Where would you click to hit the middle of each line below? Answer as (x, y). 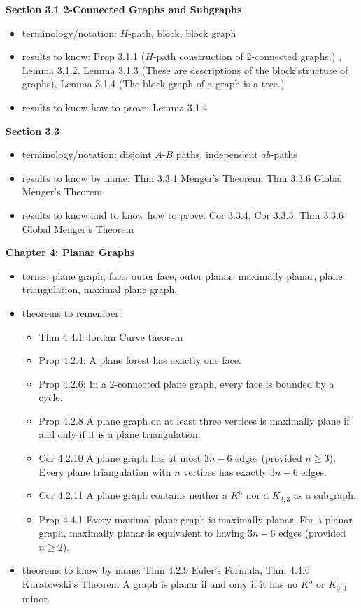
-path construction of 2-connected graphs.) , (247, 56)
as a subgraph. (325, 495)
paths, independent (217, 154)
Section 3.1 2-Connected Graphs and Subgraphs (124, 9)
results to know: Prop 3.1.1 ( (84, 56)
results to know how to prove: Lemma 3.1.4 (115, 107)
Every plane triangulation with (105, 471)
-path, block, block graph (182, 33)
